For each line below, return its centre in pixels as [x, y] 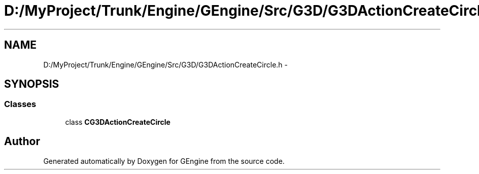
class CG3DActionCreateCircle [118, 122]
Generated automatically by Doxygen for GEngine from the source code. [164, 161]
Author [22, 142]
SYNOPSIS [32, 84]
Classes [20, 104]
